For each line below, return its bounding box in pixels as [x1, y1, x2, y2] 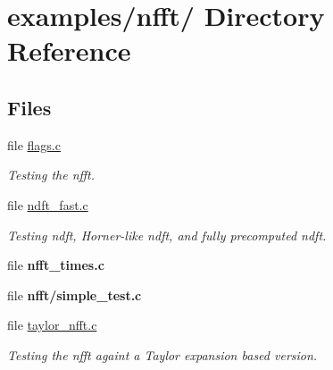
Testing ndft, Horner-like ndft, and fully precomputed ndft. [7, 225, 327, 244]
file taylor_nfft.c [7, 315, 97, 334]
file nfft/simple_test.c [7, 285, 142, 304]
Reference [7, 32, 131, 69]
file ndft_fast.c [7, 195, 88, 214]
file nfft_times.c [7, 256, 104, 274]
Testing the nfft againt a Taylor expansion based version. [7, 345, 318, 364]
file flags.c [7, 135, 61, 154]
